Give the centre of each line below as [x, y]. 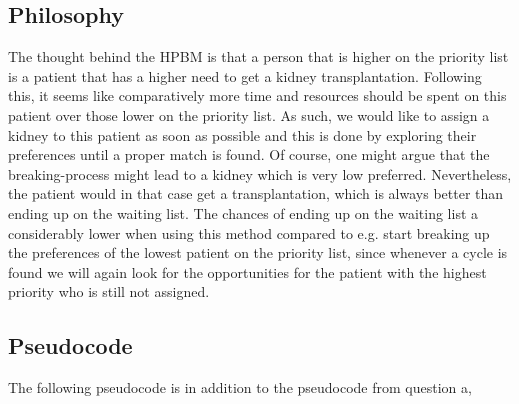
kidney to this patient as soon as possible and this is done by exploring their [242, 134]
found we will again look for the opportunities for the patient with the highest [247, 271]
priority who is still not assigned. [109, 291]
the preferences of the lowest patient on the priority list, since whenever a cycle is [258, 252]
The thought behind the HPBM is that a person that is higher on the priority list [258, 56]
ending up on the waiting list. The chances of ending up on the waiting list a [243, 212]
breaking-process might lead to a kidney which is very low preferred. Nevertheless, [260, 173]
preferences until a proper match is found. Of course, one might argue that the [249, 154]
